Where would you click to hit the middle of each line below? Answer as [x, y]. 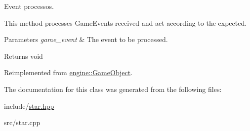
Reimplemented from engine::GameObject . [68, 72]
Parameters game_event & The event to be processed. [86, 39]
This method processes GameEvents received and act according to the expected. [125, 22]
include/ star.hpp [29, 106]
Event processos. [29, 6]
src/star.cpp [22, 122]
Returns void [23, 56]
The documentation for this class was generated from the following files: [113, 89]
